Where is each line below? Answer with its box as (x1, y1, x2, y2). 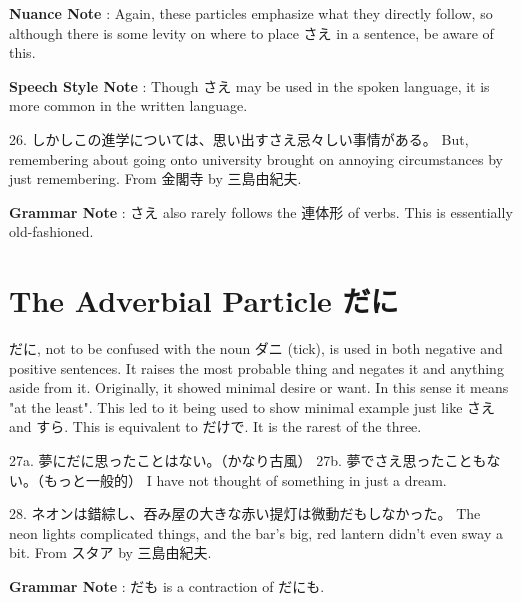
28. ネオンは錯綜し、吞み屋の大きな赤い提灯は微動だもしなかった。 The (9, 503, 481, 524)
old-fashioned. (9, 221, 94, 242)
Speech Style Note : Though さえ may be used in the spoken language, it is (9, 75, 490, 96)
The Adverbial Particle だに (9, 280, 399, 321)
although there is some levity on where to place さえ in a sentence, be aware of (9, 22, 494, 43)
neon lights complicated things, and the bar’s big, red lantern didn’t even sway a (9, 522, 503, 543)
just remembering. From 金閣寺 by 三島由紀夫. (9, 168, 302, 189)
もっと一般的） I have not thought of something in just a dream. (43, 469, 447, 490)
